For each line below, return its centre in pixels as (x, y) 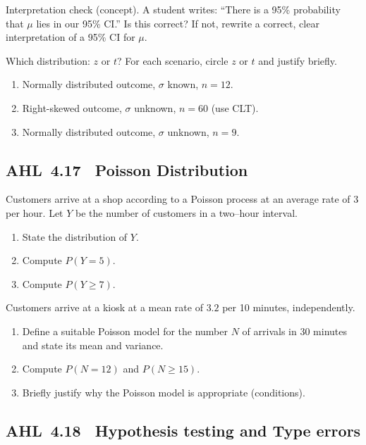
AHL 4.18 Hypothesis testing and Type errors (183, 430)
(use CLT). (235, 107)
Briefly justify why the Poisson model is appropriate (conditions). (164, 392)
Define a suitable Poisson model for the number (125, 331)
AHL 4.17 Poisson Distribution (127, 169)
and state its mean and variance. (93, 345)
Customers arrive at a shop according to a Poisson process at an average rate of (178, 199)
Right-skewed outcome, (72, 107)
